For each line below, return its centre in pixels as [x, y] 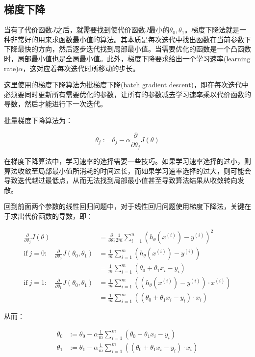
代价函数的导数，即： [59, 216]
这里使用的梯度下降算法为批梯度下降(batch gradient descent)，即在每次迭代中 [127, 85]
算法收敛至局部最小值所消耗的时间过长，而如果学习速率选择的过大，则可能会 [127, 170]
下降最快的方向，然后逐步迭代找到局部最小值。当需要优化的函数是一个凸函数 [127, 49]
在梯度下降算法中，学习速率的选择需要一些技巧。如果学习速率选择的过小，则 [127, 161]
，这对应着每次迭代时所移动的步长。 [81, 68]
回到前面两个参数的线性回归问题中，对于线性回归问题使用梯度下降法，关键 [124, 206]
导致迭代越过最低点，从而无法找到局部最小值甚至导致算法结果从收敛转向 [121, 180]
